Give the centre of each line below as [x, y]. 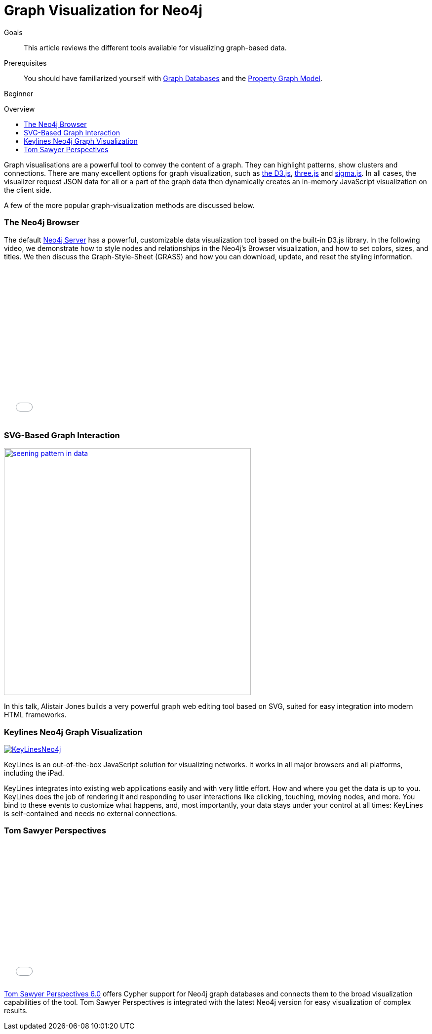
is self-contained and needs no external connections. [91, 813]
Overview [20, 109]
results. [16, 1010]
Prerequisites [25, 63]
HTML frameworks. [35, 715]
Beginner [19, 93]
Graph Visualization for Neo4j [103, 10]
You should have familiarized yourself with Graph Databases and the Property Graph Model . [173, 78]
